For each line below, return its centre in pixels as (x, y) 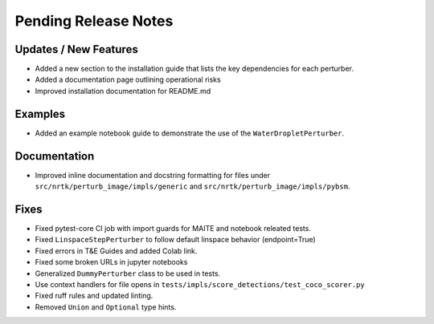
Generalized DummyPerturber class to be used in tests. (128, 273)
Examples (40, 113)
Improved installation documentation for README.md (123, 91)
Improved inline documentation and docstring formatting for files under (153, 175)
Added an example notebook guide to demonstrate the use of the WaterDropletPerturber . (190, 133)
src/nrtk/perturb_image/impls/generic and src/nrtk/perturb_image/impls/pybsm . (192, 186)
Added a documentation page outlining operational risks (128, 79)
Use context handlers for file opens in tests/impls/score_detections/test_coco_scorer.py (200, 284)
